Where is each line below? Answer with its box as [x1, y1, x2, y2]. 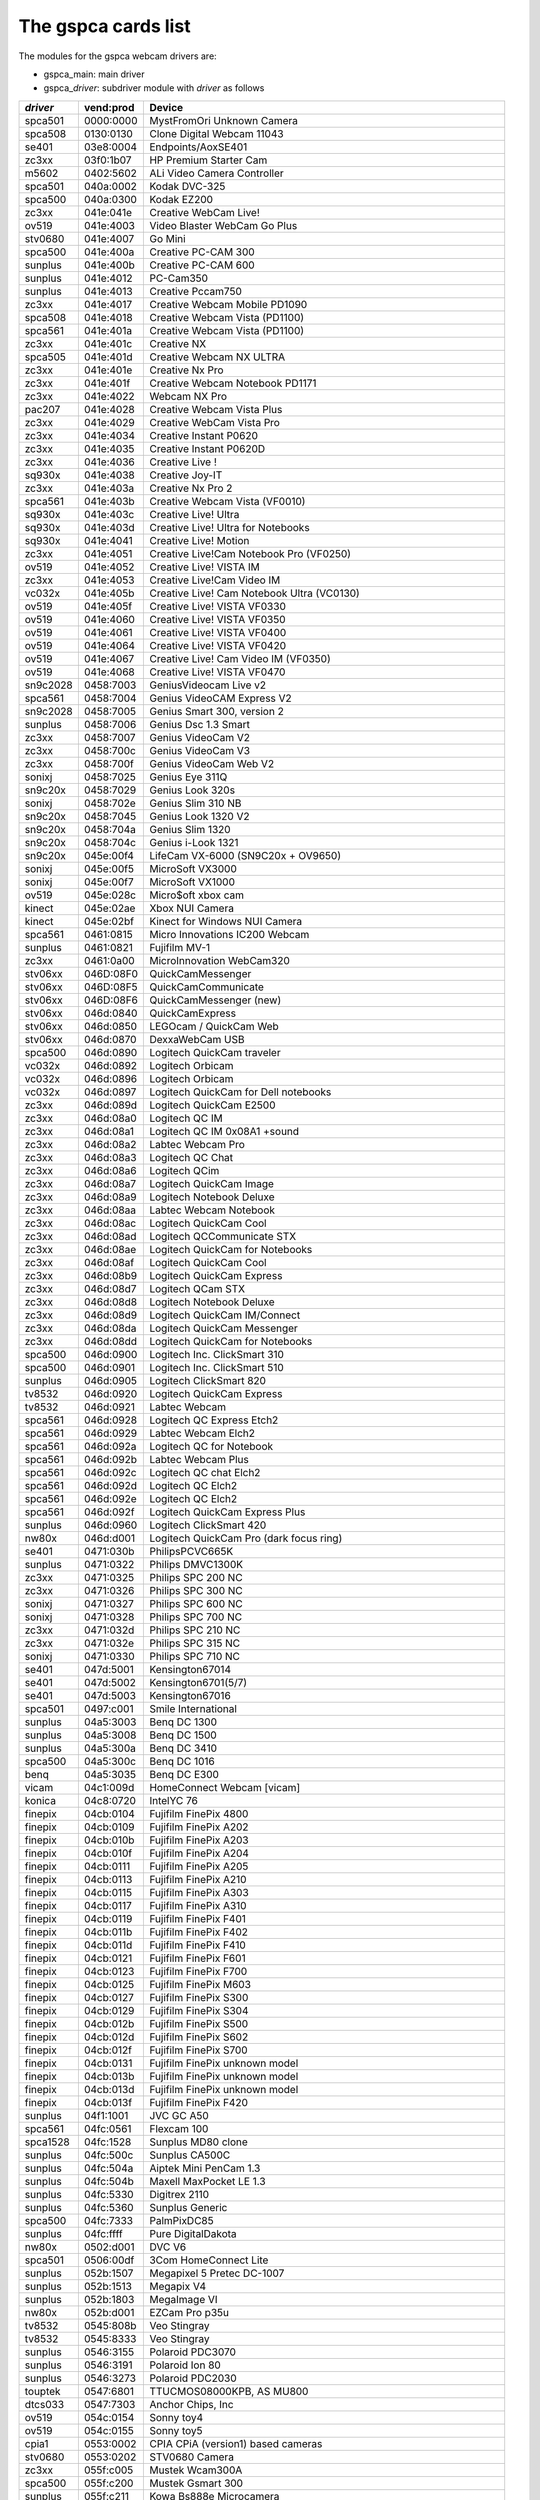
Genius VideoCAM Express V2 [149, 691, 292, 705]
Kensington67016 [149, 1688, 232, 1702]
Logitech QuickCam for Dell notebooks [149, 1085, 332, 1099]
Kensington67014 [149, 1662, 232, 1676]
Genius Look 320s [149, 783, 235, 797]
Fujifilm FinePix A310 [149, 1898, 247, 1912]
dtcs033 [24, 2397, 65, 2411]
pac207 [24, 402, 61, 416]
